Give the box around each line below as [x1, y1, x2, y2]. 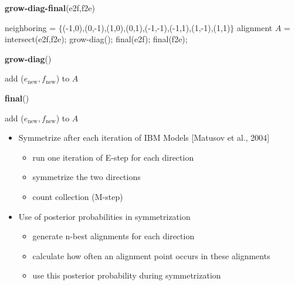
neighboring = [5, 21, 56, 33]
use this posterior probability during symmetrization [32, 269, 221, 281]
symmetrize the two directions [32, 171, 141, 183]
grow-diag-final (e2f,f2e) [5, 2, 95, 13]
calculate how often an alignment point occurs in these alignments [32, 249, 270, 262]
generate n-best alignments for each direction [32, 230, 195, 242]
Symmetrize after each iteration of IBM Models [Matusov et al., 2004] [18, 131, 270, 144]
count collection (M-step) [32, 190, 123, 202]
